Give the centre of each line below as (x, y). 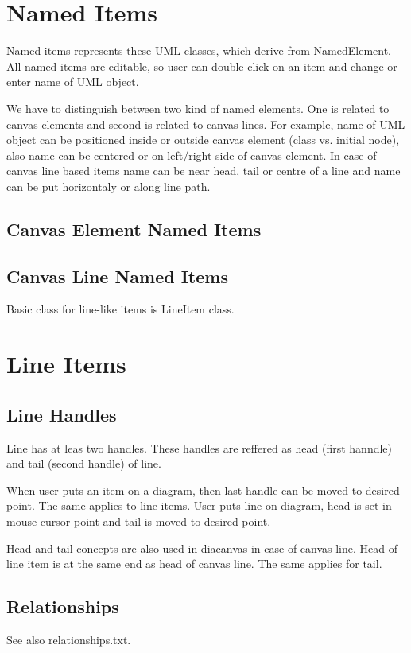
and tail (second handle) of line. (84, 463)
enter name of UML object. (73, 82)
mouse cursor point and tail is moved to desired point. (139, 521)
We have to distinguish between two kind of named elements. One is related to (198, 108)
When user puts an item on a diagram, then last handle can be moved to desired (203, 490)
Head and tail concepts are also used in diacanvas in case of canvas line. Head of (202, 548)
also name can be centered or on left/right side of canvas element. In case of (192, 155)
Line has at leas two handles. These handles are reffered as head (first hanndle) (200, 447)
